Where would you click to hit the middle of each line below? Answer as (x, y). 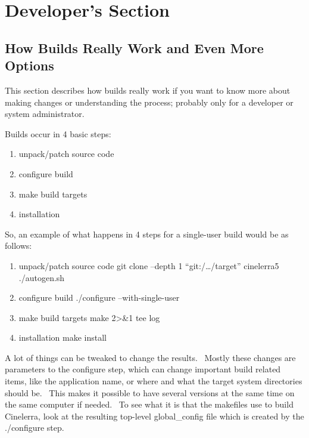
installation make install (63, 337)
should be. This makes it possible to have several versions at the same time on (150, 392)
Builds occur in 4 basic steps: (58, 133)
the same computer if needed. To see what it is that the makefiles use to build (149, 404)
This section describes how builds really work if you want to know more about (148, 90)
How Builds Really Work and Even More (134, 47)
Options (29, 65)
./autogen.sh (42, 277)
